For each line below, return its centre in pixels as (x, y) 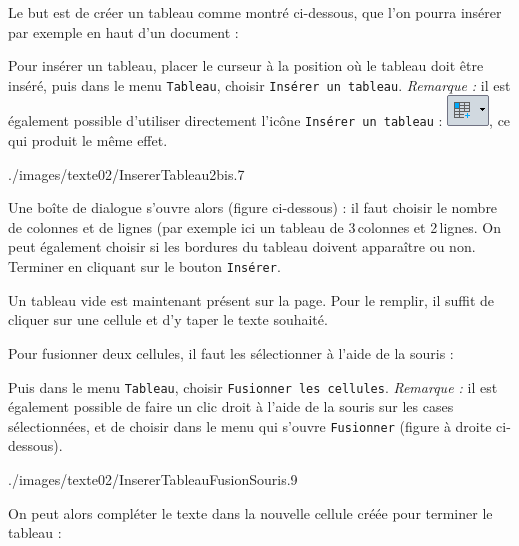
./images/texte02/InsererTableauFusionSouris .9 (153, 479)
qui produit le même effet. (88, 140)
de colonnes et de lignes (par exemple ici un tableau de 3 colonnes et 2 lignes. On (255, 226)
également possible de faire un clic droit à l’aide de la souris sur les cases (231, 406)
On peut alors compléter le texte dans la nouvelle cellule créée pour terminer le (250, 512)
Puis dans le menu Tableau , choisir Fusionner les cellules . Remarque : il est (253, 386)
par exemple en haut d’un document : (123, 31)
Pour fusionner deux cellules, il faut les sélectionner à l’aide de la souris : (231, 352)
